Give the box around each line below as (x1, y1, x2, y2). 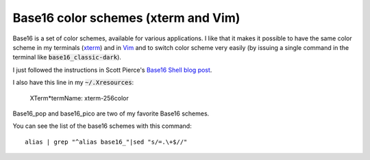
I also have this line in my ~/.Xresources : (12, 79, 134, 87)
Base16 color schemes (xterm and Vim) (12, 10, 241, 25)
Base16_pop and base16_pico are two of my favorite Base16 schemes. (12, 109, 210, 118)
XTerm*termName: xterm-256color (29, 94, 129, 102)
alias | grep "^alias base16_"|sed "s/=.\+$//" (25, 137, 188, 146)
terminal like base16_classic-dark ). (12, 53, 121, 62)
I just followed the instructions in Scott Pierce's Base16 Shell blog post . (12, 66, 212, 74)
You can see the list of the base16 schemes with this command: (12, 122, 192, 130)
